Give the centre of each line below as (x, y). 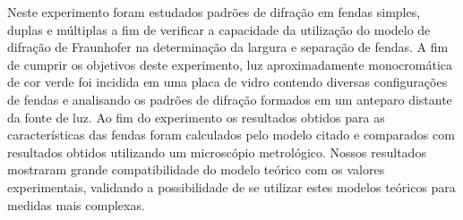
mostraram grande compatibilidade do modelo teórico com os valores (196, 169)
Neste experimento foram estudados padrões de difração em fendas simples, (214, 12)
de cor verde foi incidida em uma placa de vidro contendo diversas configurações (227, 82)
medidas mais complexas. (76, 204)
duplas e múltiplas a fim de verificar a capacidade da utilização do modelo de (219, 29)
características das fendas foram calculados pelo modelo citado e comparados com (231, 135)
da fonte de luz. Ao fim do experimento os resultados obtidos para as (196, 117)
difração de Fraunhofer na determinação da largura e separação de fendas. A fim (228, 47)
